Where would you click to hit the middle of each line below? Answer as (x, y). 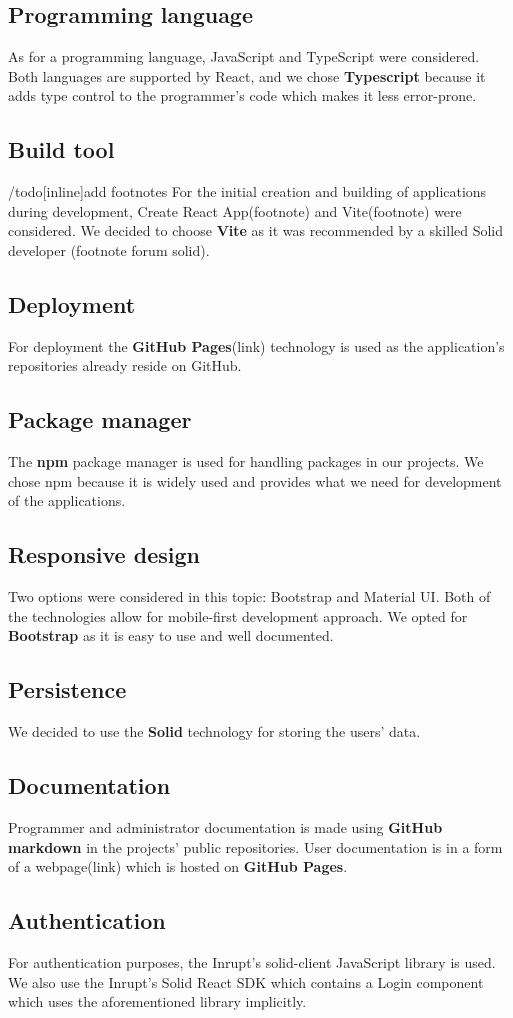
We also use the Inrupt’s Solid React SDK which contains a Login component (246, 981)
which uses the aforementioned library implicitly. (157, 1001)
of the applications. (67, 500)
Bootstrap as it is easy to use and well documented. (171, 635)
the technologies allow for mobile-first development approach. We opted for (238, 615)
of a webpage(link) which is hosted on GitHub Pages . (178, 866)
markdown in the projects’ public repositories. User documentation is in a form (255, 846)
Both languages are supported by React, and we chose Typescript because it (247, 75)
